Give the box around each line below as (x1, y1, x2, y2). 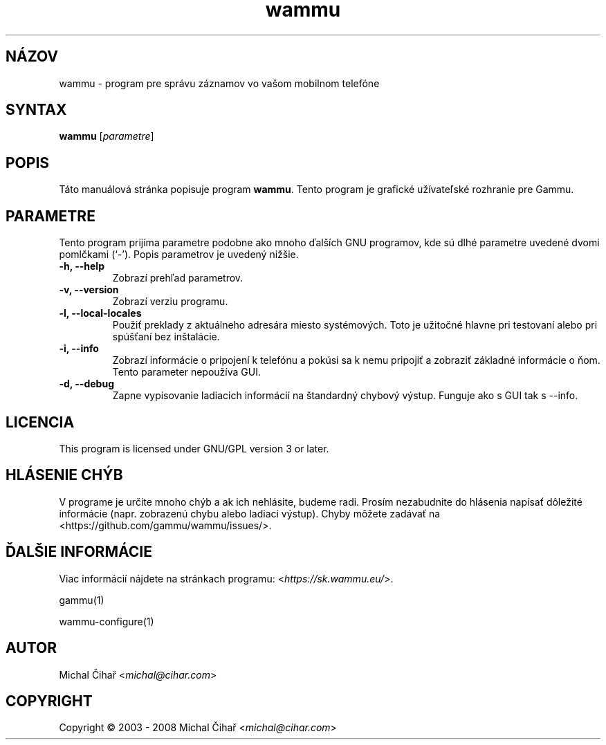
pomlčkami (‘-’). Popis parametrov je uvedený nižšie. (59, 248, 299, 261)
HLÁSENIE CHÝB (6, 466, 123, 484)
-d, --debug (59, 378, 114, 390)
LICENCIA (6, 413, 75, 431)
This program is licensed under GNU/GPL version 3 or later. (59, 442, 329, 454)
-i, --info (59, 342, 99, 355)
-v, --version (59, 284, 119, 296)
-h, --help (59, 260, 104, 273)
